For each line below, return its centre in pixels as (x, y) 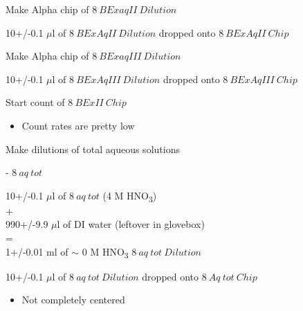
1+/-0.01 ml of (37, 251)
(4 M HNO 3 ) (130, 196)
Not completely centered (73, 300)
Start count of (35, 102)
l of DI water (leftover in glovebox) (131, 224)
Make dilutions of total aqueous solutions (93, 149)
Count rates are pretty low (78, 125)
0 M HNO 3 (105, 252)
